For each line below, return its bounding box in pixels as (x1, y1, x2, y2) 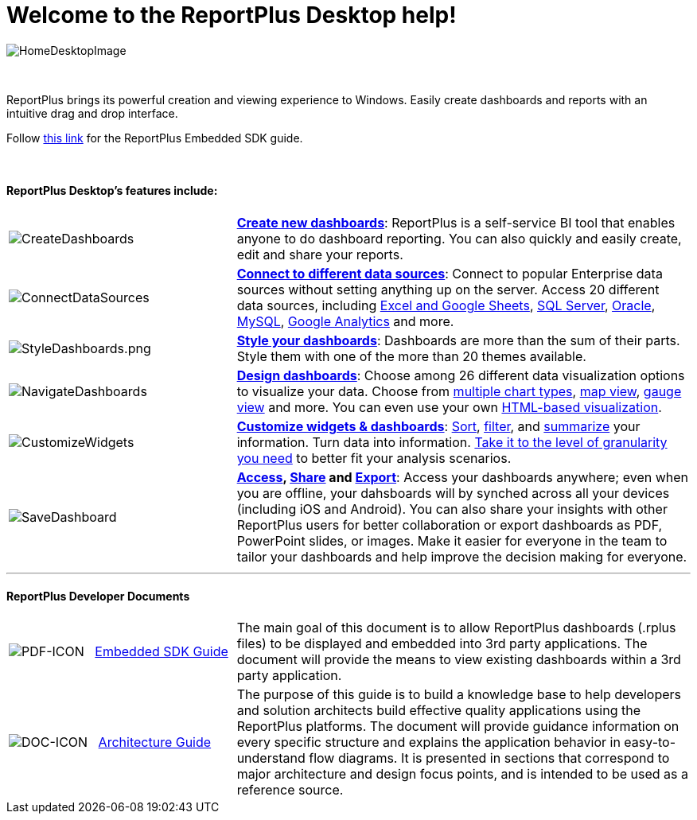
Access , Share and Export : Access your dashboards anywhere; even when (236, 468, 688, 485)
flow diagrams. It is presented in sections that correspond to (309, 750, 670, 767)
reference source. (236, 782, 344, 799)
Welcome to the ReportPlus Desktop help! (6, 2, 457, 29)
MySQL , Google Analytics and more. (236, 313, 454, 329)
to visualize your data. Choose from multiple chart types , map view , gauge (236, 383, 682, 399)
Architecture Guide (98, 734, 212, 751)
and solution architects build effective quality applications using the (236, 702, 641, 719)
